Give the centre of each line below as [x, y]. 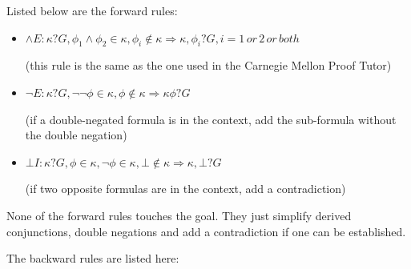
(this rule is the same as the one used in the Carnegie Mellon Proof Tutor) [208, 65]
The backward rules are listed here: [93, 258]
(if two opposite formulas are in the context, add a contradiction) [185, 189]
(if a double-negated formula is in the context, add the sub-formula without [211, 119]
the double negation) [76, 135]
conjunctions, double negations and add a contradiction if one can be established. [206, 231]
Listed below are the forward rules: [92, 10]
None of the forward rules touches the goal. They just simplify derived [179, 215]
